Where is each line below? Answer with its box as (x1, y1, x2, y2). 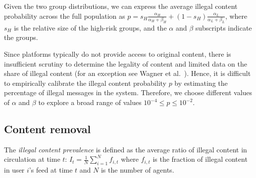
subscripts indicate (195, 22, 252, 33)
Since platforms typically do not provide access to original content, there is (4, 49, 231, 59)
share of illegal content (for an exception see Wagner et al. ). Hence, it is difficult (4, 68, 251, 78)
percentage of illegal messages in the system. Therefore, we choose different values (4, 87, 253, 98)
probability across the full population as (4, 10, 125, 21)
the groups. (4, 32, 38, 42)
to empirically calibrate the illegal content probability (4, 77, 166, 88)
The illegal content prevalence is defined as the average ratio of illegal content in (4, 144, 247, 154)
